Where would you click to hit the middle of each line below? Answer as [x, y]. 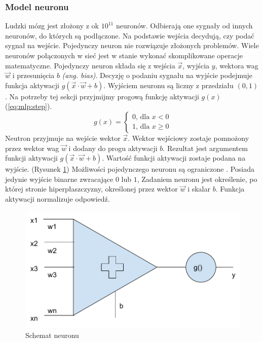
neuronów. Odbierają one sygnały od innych [184, 26]
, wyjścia [196, 65]
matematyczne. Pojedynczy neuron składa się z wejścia [90, 65]
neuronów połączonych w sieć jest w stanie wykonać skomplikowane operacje [124, 55]
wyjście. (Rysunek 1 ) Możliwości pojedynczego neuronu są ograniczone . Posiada [130, 169]
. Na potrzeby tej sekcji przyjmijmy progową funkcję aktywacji [102, 96]
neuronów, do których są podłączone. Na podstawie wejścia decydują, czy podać [130, 35]
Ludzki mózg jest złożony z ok [52, 26]
